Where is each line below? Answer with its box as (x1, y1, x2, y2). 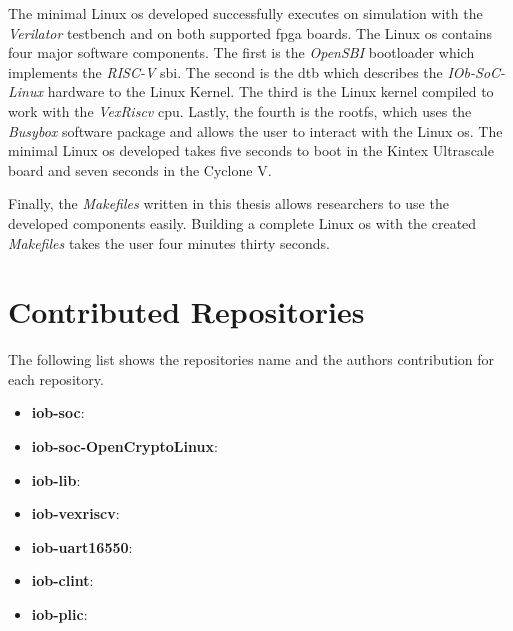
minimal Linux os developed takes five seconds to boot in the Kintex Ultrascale (8, 140, 494, 161)
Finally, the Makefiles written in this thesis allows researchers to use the (8, 193, 449, 214)
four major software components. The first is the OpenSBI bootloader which (8, 42, 475, 63)
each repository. (8, 368, 104, 389)
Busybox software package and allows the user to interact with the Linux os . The (8, 120, 503, 141)
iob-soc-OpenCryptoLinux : (31, 436, 218, 457)
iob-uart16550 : (31, 536, 133, 557)
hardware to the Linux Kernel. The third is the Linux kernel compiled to (47, 81, 494, 102)
